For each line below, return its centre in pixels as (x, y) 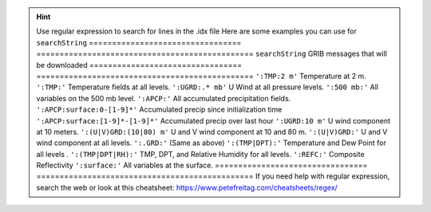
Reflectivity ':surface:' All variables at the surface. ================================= (202, 165)
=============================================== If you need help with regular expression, (213, 176)
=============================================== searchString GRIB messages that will (212, 54)
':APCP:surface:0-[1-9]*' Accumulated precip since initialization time (159, 110)
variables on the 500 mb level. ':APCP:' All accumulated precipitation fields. (164, 98)
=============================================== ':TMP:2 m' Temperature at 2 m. (201, 76)
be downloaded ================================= (139, 65)
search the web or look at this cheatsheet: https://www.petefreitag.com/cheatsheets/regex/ (187, 187)
